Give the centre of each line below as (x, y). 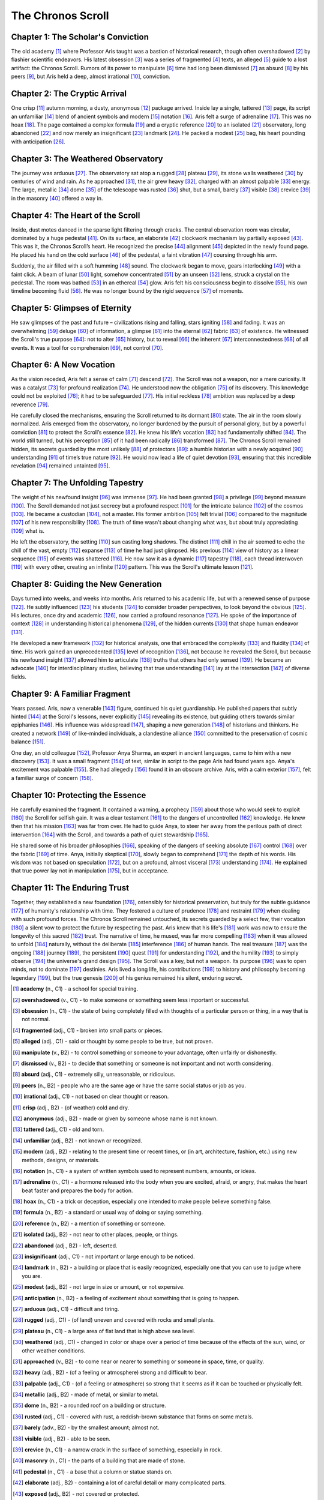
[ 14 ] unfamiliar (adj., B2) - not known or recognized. (77, 1141)
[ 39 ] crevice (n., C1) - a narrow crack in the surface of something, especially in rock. (118, 1450)
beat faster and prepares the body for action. (77, 1190)
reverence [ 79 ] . (30, 404)
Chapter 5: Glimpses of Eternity (71, 308)
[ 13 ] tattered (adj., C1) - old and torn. (58, 1129)
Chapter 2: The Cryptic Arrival (69, 94)
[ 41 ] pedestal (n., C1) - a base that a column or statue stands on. (93, 1471)
